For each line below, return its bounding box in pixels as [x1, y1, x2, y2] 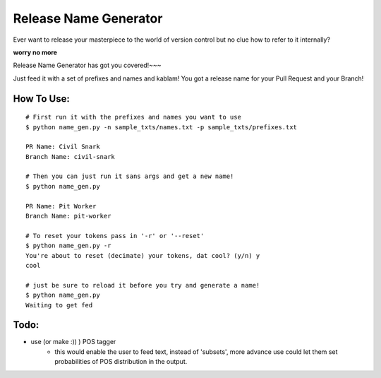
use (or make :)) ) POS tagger [30, 338, 116, 346]
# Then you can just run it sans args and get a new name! [25, 172, 234, 180]
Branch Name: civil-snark [25, 153, 116, 160]
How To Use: [13, 93, 70, 105]
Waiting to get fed [25, 301, 93, 309]
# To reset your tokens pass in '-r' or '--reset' [25, 232, 205, 240]
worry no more [13, 48, 58, 57]
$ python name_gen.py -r [25, 242, 111, 250]
